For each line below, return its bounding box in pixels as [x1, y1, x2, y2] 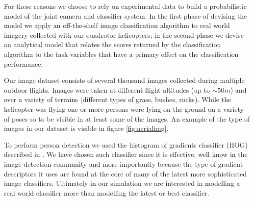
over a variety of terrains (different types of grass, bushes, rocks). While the [4, 94, 231, 104]
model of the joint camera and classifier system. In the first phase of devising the [4, 10, 247, 21]
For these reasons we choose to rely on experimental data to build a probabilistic [4, 1, 247, 11]
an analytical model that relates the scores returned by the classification [4, 39, 221, 50]
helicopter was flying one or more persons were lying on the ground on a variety [4, 103, 244, 114]
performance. [4, 58, 43, 69]
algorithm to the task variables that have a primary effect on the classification [4, 49, 239, 59]
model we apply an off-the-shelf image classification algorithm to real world [4, 20, 230, 30]
